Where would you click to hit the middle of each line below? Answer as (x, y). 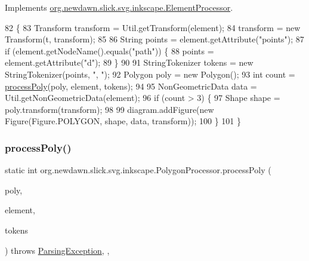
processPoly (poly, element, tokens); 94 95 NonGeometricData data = (131, 86)
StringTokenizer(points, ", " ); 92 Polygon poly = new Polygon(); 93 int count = (150, 74)
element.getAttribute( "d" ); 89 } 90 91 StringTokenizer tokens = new (129, 62)
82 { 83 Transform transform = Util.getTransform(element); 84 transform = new (153, 27)
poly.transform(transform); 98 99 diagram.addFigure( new (109, 109)
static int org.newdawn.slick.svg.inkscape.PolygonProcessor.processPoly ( (138, 170)
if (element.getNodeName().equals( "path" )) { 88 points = (109, 50)
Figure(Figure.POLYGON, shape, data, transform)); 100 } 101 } (123, 121)
